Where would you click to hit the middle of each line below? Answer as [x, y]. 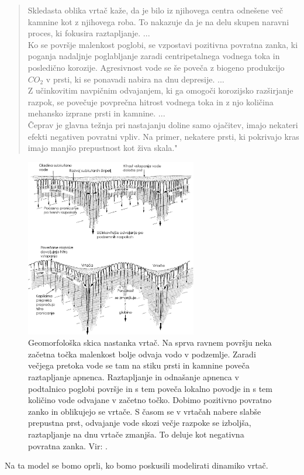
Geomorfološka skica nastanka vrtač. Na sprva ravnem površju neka [150, 343]
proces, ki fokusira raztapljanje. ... [89, 33]
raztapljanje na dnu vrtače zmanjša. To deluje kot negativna [136, 434]
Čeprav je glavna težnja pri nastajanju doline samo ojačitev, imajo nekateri [163, 124]
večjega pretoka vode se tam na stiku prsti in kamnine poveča [139, 365]
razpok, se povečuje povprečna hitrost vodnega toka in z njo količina [151, 101]
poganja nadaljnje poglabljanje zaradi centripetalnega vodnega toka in [154, 56]
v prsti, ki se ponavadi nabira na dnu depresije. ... [135, 79]
